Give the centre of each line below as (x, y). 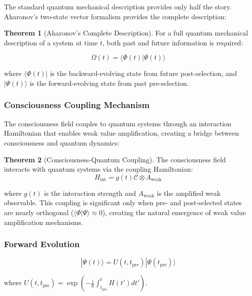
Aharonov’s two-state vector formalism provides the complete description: (115, 16)
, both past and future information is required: (173, 42)
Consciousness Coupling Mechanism (77, 105)
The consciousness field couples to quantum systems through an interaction (118, 123)
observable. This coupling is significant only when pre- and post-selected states (123, 203)
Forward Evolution (42, 244)
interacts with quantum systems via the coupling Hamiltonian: (99, 169)
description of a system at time (51, 42)
